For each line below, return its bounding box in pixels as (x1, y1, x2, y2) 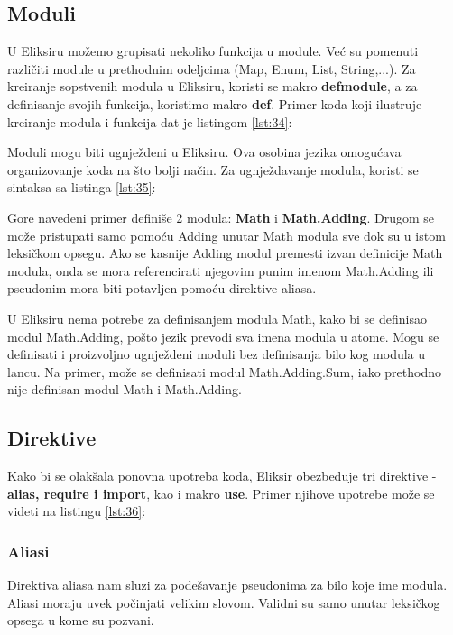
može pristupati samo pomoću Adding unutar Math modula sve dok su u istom (7, 225, 446, 244)
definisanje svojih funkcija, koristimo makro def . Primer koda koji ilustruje (7, 94, 422, 113)
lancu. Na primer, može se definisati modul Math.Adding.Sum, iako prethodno (7, 362, 441, 381)
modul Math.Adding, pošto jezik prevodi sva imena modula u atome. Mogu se (7, 327, 439, 345)
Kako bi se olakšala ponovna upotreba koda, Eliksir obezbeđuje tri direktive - (7, 466, 437, 485)
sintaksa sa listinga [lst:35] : (7, 178, 156, 197)
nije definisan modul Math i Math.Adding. (7, 380, 242, 399)
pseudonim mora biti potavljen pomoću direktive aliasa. (7, 279, 317, 298)
